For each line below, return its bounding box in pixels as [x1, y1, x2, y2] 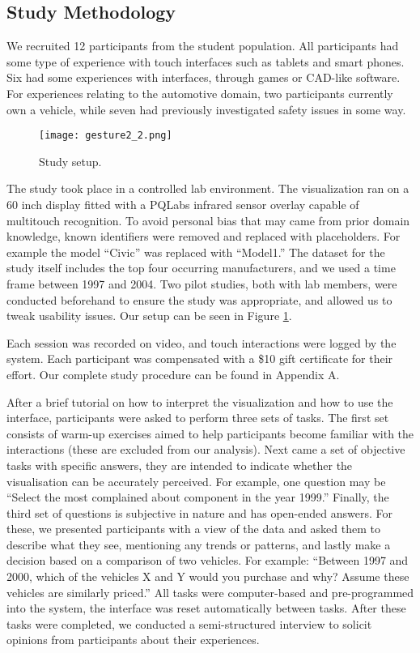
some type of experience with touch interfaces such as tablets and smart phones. [6, 53, 405, 70]
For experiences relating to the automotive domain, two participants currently [6, 84, 393, 101]
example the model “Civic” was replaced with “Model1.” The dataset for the [6, 243, 385, 260]
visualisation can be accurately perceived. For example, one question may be [6, 472, 386, 489]
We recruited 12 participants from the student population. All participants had [6, 37, 399, 54]
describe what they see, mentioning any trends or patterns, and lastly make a [6, 536, 391, 553]
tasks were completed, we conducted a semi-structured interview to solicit [6, 615, 372, 632]
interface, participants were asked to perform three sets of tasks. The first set [6, 409, 389, 426]
